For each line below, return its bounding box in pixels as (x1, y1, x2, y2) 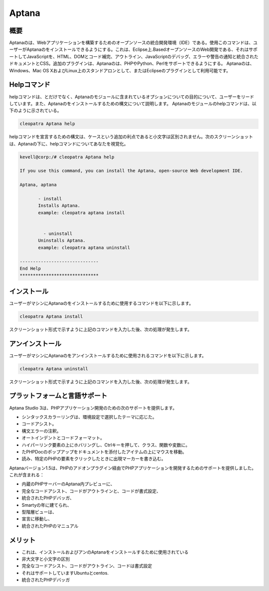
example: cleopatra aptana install (38, 210, 125, 215)
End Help (19, 266, 41, 271)
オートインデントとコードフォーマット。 (21, 435, 105, 441)
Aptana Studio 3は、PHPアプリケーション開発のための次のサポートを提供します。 (9, 405, 177, 411)
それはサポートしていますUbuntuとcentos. (21, 570, 109, 576)
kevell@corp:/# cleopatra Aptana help (19, 154, 115, 159)
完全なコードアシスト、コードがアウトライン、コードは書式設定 (21, 563, 152, 569)
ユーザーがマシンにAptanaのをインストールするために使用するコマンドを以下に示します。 (9, 300, 194, 306)
